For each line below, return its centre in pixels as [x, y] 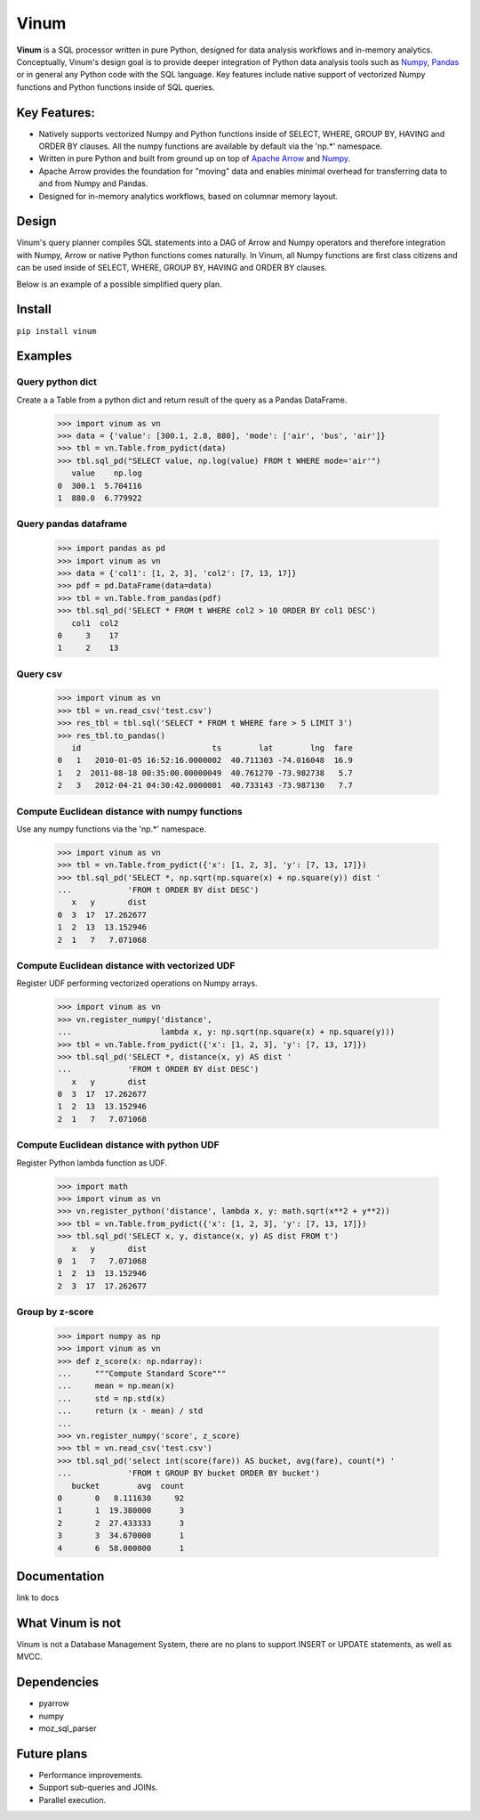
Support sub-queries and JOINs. [98, 1787]
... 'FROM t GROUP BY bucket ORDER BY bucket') [188, 1473]
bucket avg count [128, 1486]
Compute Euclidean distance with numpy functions [130, 811]
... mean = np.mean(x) [116, 1386]
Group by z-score [55, 1312]
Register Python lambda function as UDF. [92, 1163]
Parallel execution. [72, 1800]
